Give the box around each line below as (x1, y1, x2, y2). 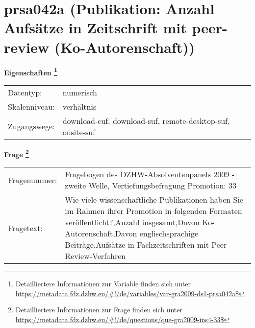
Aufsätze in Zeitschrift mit (4, 18, 187, 38)
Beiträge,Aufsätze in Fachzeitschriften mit (65, 239, 209, 250)
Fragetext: (8, 222, 43, 234)
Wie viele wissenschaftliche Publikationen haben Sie (65, 194, 243, 205)
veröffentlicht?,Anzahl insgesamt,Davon (65, 216, 200, 228)
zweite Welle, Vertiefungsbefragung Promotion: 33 (65, 180, 237, 191)
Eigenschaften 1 (4, 66, 57, 77)
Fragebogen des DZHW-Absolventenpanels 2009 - (65, 168, 234, 180)
